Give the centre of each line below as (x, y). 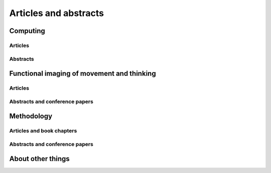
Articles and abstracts (57, 13)
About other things (39, 159)
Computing (27, 31)
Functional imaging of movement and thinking (83, 73)
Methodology (31, 116)
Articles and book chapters (43, 131)
